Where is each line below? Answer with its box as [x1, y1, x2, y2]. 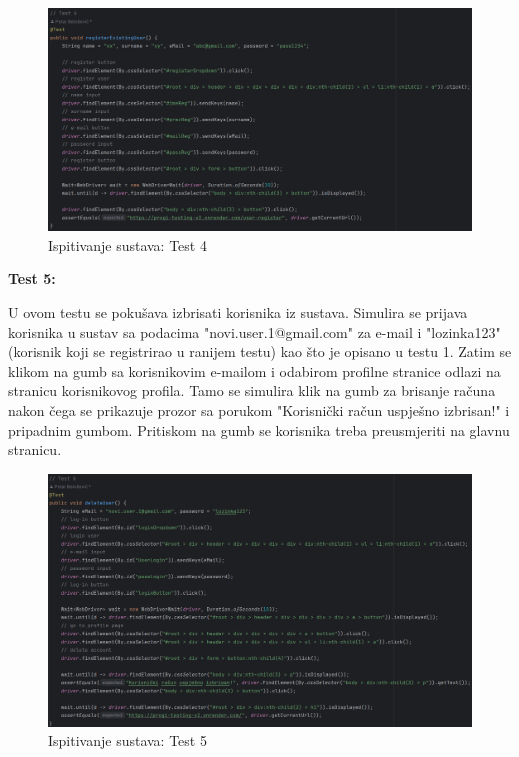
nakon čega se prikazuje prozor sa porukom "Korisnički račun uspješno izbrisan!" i [8, 399, 510, 420]
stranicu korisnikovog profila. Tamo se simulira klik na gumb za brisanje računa [8, 380, 496, 401]
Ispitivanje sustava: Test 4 [48, 234, 207, 255]
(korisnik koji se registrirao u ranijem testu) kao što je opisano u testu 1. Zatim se [8, 341, 512, 362]
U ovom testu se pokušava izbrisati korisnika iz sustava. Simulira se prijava [8, 301, 468, 322]
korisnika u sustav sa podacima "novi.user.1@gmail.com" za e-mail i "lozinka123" [8, 321, 501, 342]
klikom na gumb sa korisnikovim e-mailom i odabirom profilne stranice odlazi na [8, 360, 501, 381]
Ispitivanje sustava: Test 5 [48, 730, 207, 751]
